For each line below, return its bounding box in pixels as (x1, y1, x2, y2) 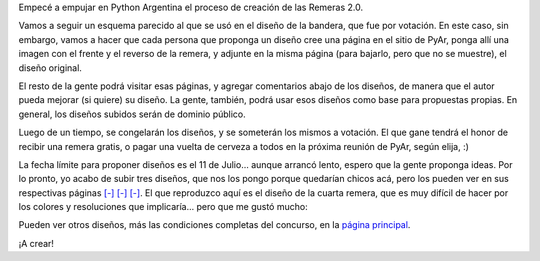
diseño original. (18, 61, 82, 74)
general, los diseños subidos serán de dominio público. (18, 108, 247, 120)
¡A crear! (18, 237, 55, 249)
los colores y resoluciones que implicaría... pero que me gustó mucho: (18, 201, 309, 213)
